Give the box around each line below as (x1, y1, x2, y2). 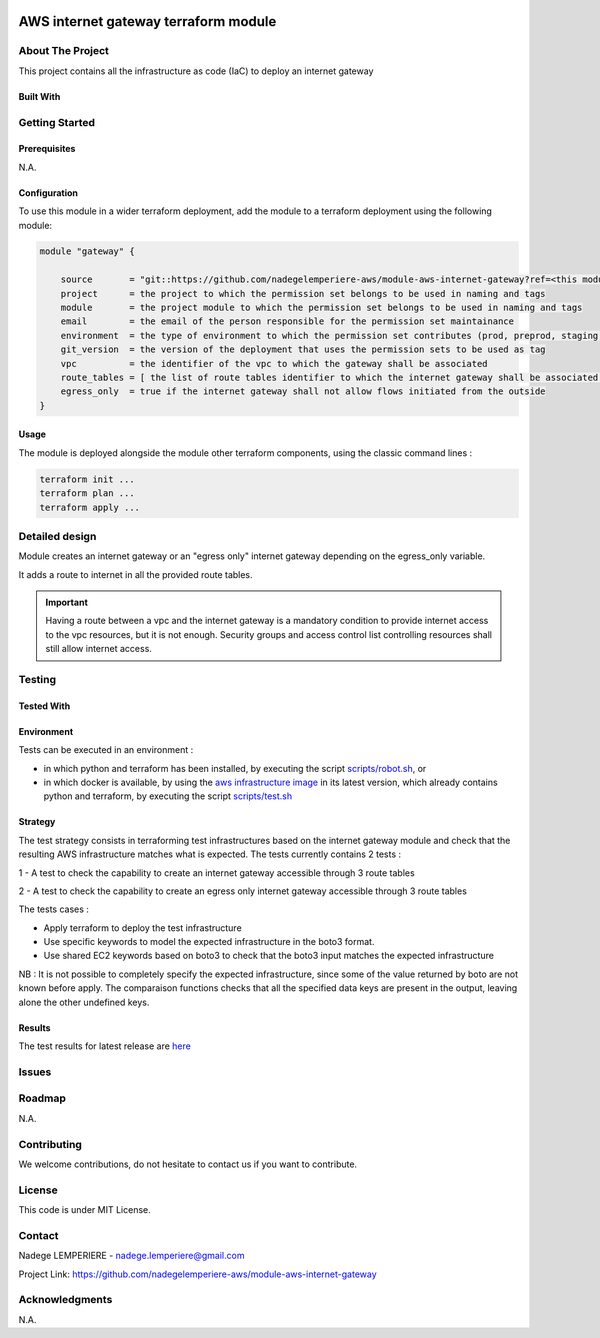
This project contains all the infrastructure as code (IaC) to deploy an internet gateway (18, 65, 374, 77)
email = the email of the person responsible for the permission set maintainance (60, 316, 515, 327)
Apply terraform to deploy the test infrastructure (43, 921, 242, 934)
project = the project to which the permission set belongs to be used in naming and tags (60, 288, 546, 299)
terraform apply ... (39, 501, 140, 513)
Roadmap (18, 1091, 67, 1105)
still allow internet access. (45, 643, 152, 655)
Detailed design (18, 529, 97, 543)
